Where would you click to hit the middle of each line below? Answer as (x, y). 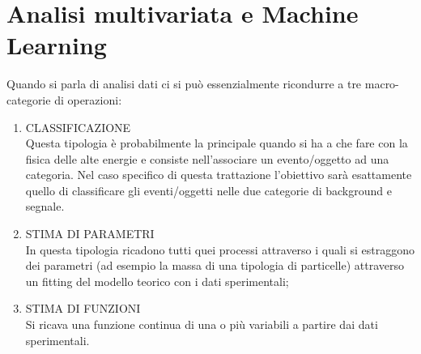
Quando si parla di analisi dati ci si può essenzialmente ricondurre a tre (184, 84)
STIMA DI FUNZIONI (83, 308)
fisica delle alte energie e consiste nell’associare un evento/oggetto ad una (207, 158)
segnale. (45, 206)
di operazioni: (88, 99)
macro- (382, 84)
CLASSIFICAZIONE (78, 127)
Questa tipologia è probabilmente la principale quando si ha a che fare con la (217, 143)
